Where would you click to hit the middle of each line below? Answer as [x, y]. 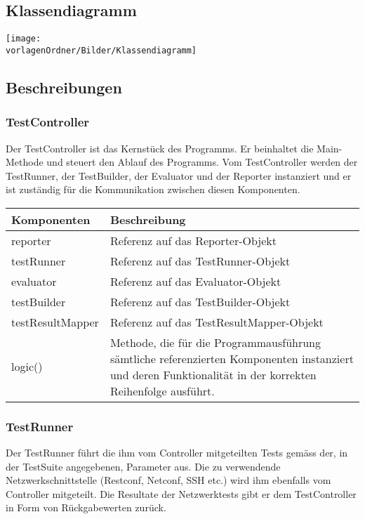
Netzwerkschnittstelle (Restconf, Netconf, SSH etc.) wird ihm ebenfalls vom [168, 480]
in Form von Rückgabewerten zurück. [86, 507]
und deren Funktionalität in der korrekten [213, 374]
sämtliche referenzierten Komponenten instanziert [232, 358]
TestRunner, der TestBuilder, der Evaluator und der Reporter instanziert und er [179, 175]
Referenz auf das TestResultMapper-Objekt [217, 322]
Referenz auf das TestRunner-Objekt [200, 261]
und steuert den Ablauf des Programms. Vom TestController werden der [202, 162]
